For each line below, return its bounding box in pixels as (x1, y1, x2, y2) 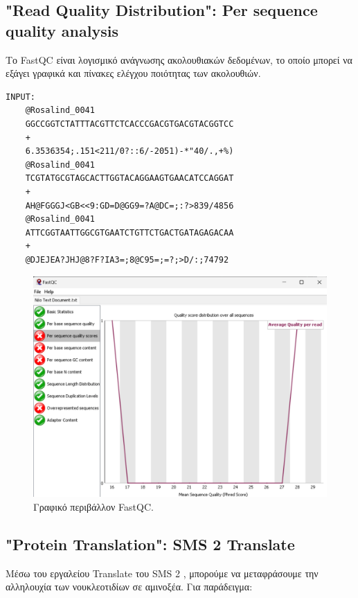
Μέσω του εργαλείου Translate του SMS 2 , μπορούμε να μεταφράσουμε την (6, 565, 319, 580)
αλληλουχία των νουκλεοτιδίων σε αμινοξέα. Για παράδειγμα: (6, 579, 253, 594)
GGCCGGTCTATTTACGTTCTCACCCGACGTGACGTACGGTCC (25, 118, 234, 129)
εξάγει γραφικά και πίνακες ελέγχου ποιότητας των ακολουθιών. (6, 66, 261, 80)
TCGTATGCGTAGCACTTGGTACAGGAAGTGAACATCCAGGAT (25, 173, 234, 184)
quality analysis (6, 19, 118, 41)
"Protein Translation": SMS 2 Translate (6, 533, 295, 554)
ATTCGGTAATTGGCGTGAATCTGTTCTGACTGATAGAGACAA (25, 227, 234, 238)
